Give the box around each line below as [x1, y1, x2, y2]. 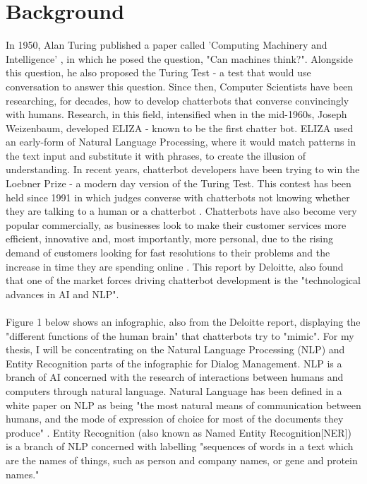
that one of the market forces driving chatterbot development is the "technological [6, 273, 361, 288]
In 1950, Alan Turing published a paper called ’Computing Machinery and [6, 37, 327, 52]
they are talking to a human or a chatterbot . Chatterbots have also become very [6, 203, 357, 218]
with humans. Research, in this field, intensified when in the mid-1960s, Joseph [6, 107, 347, 122]
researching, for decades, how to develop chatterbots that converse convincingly [6, 93, 349, 107]
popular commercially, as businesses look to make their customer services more [6, 217, 347, 232]
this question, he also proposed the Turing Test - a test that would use [6, 65, 311, 80]
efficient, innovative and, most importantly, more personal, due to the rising [6, 231, 333, 246]
